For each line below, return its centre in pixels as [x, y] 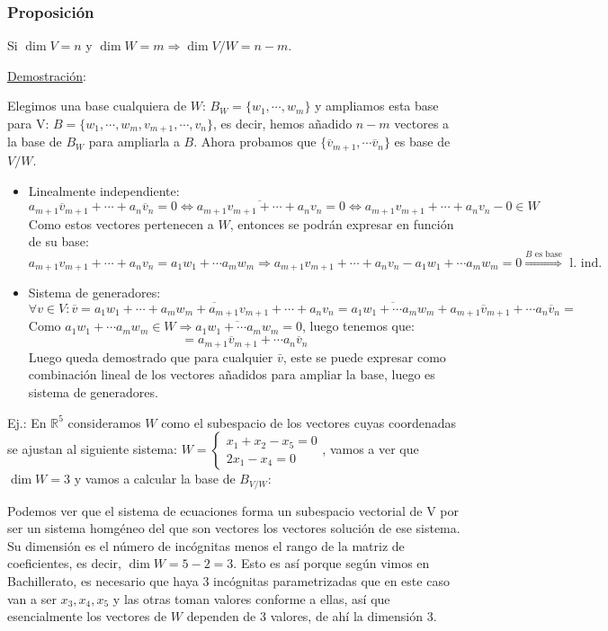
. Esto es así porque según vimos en [331, 563]
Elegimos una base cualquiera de [97, 106]
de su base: [58, 241]
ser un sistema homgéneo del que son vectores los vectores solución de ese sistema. [234, 528]
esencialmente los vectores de [87, 616]
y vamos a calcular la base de [155, 479]
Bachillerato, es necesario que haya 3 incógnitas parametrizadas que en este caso [228, 580]
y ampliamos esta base [377, 106]
